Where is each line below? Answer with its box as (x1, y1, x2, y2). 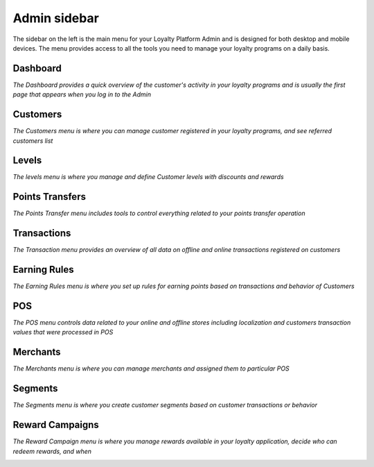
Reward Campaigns (12, 419, 100, 431)
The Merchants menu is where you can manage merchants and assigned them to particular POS (12, 364, 290, 373)
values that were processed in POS (12, 328, 114, 337)
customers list (12, 136, 53, 145)
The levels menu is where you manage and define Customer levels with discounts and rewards (12, 173, 284, 181)
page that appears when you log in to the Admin (12, 90, 152, 99)
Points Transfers (12, 191, 87, 203)
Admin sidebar (12, 10, 100, 26)
